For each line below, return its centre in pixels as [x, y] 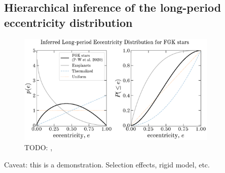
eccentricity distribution [68, 22]
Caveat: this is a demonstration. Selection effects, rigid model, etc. [107, 164]
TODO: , [39, 147]
